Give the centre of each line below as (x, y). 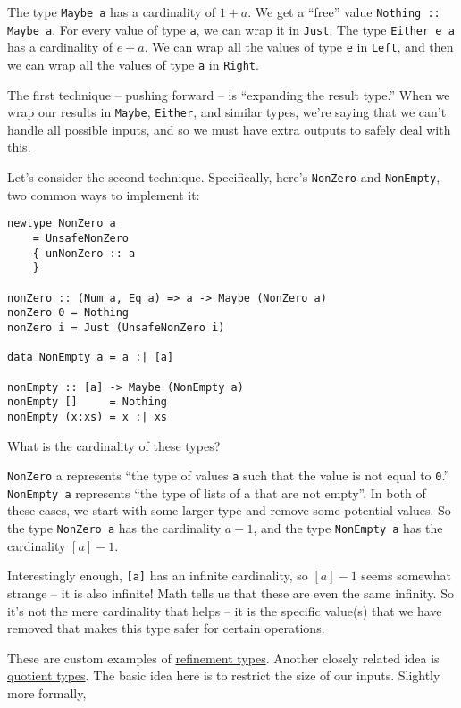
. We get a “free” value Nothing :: (344, 12)
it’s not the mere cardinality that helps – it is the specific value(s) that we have (225, 610)
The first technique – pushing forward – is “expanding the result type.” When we (229, 94)
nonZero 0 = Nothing (68, 313)
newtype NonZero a (62, 224)
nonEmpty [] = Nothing (87, 402)
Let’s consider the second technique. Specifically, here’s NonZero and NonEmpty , (224, 177)
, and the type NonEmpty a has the (348, 528)
